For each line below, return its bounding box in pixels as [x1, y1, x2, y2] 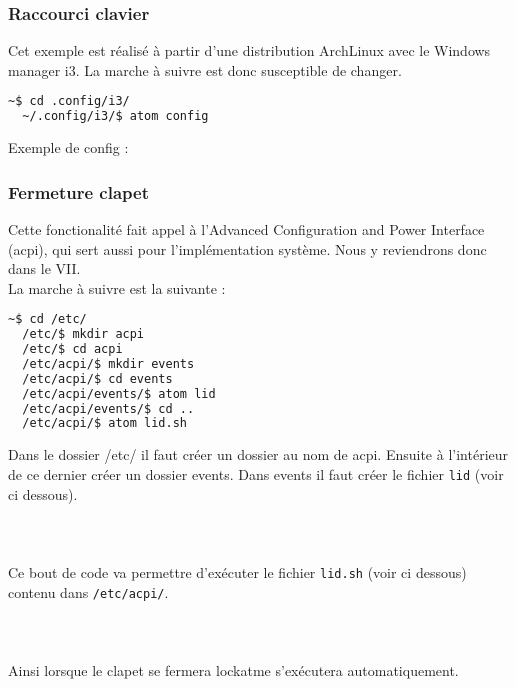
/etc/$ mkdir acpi [22, 327, 145, 342]
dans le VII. [8, 258, 81, 279]
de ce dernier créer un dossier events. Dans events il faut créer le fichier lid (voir [8, 463, 504, 484]
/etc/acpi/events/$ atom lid [22, 386, 216, 401]
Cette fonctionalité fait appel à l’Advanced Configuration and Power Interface [8, 218, 485, 239]
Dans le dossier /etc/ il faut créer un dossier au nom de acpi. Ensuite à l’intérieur [8, 444, 509, 465]
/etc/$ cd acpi [22, 342, 123, 357]
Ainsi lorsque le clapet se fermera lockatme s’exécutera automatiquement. [8, 660, 459, 681]
